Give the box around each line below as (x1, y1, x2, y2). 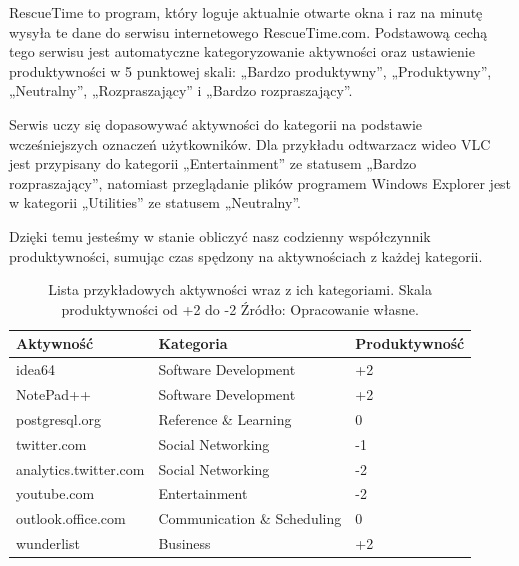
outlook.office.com (16, 508, 126, 529)
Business (158, 533, 211, 554)
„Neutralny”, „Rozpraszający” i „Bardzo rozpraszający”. (9, 80, 353, 101)
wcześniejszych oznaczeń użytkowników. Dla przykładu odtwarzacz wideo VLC (9, 133, 491, 154)
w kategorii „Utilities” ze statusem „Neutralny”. (9, 192, 301, 213)
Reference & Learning (158, 408, 292, 429)
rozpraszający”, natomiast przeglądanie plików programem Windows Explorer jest (9, 172, 512, 193)
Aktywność (16, 333, 94, 354)
